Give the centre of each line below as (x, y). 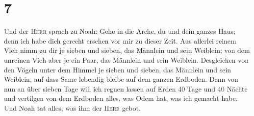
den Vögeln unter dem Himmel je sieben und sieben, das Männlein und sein (118, 69)
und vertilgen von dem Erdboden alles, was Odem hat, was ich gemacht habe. (121, 98)
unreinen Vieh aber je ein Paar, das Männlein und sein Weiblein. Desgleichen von (126, 59)
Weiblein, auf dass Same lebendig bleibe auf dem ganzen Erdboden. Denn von (121, 79)
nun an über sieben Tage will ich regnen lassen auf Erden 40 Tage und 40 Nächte (126, 88)
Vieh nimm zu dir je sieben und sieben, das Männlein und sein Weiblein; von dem (127, 50)
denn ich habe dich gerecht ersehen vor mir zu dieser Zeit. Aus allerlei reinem (120, 40)
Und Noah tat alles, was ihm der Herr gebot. (72, 107)
